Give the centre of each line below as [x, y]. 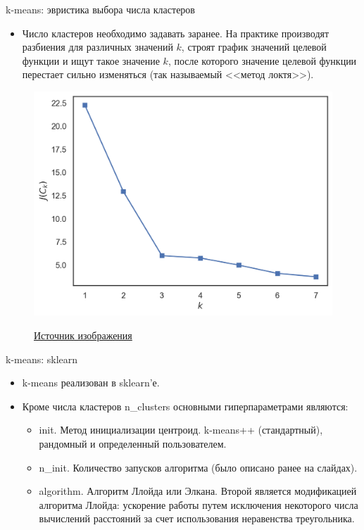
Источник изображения [83, 335]
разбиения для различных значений [98, 47]
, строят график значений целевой [254, 47]
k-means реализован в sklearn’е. [91, 383]
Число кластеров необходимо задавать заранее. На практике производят [176, 33]
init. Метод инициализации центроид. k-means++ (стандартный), [181, 430]
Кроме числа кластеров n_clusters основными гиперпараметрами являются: [185, 406]
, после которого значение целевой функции [262, 60]
